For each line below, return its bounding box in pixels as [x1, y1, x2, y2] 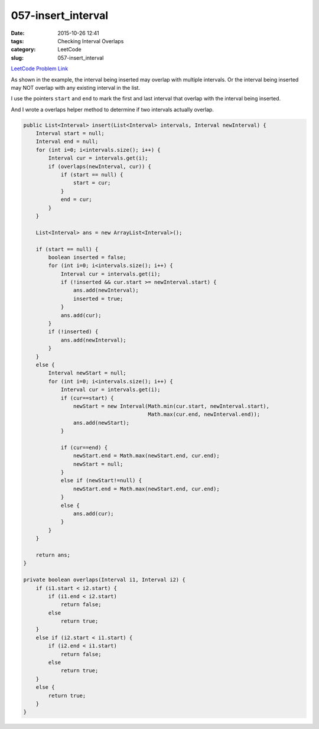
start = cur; [73, 180, 111, 186]
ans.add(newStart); [73, 419, 130, 426]
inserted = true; [73, 295, 123, 302]
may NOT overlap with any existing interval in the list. [11, 84, 141, 91]
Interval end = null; [35, 138, 99, 145]
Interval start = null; [35, 130, 105, 137]
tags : [11, 37, 24, 44]
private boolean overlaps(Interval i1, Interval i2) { [23, 577, 185, 583]
